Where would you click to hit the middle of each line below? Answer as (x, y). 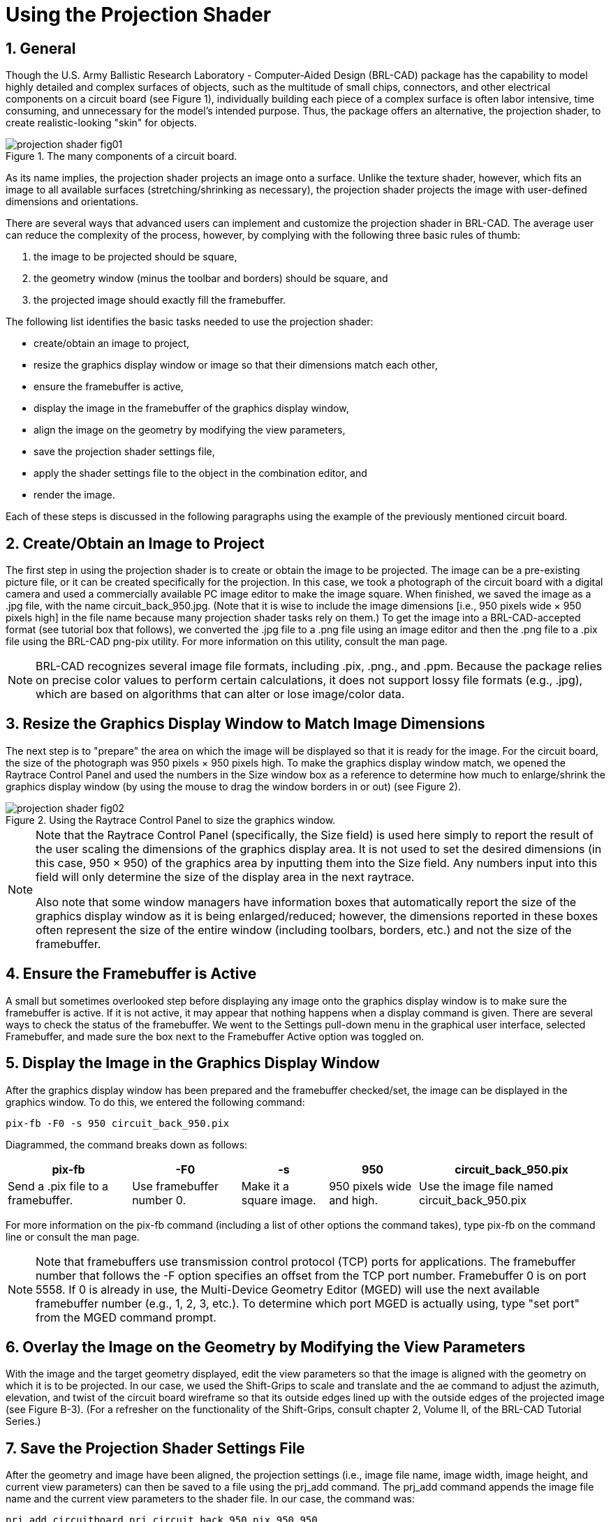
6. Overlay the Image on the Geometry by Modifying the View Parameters (266, 1347)
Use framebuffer (175, 1186)
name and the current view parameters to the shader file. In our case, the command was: (210, 1499)
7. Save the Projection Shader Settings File (155, 1448)
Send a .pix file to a (58, 1186)
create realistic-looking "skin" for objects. (102, 123)
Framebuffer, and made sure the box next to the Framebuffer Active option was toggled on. (215, 1036)
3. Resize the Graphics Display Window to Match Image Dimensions (245, 724)
